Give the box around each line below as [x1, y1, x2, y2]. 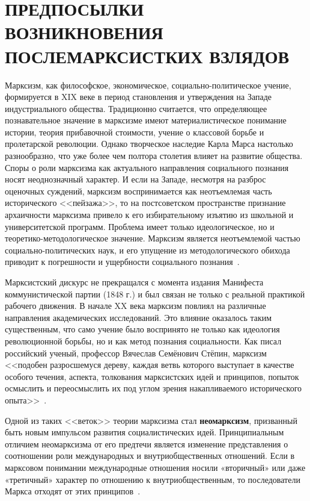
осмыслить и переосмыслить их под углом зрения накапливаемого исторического [5, 382, 302, 394]
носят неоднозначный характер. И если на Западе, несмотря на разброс [5, 173, 266, 185]
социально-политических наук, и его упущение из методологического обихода [5, 243, 290, 256]
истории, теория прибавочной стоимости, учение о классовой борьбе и [5, 125, 264, 138]
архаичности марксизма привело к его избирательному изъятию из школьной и [5, 208, 294, 221]
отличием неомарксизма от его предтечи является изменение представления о [5, 437, 288, 450]
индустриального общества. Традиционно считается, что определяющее [5, 102, 267, 114]
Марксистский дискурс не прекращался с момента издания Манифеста [5, 276, 264, 288]
